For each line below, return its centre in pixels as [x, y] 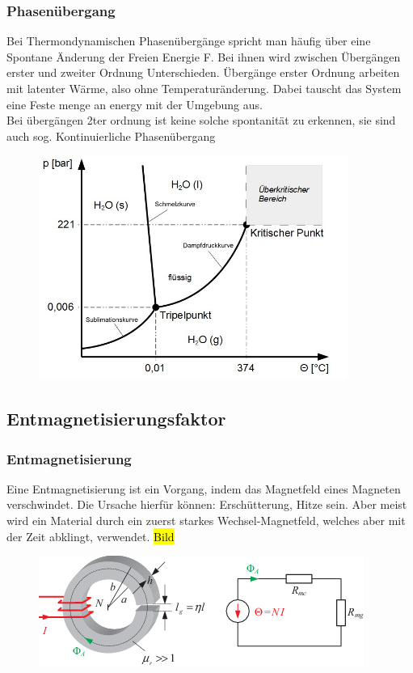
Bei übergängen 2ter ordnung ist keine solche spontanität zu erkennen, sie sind [201, 120]
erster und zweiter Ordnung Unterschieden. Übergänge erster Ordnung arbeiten [203, 72]
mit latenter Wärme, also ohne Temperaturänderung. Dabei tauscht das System [204, 88]
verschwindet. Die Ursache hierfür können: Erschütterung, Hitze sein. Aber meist [207, 504]
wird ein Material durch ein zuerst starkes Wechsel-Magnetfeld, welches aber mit [206, 521]
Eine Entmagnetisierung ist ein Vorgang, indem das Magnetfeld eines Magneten [204, 488]
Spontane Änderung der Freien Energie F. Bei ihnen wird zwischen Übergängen [204, 56]
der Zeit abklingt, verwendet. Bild [91, 536]
